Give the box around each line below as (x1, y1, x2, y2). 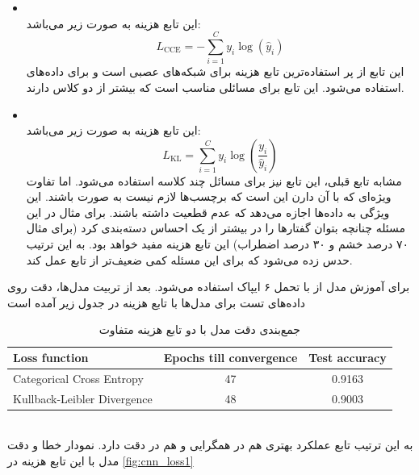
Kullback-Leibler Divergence (13, 390, 153, 406)
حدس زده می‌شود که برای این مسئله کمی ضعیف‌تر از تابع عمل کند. (26, 251, 353, 268)
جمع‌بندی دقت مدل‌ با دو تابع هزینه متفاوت (98, 321, 301, 338)
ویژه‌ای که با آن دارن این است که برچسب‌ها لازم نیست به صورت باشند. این (26, 188, 392, 205)
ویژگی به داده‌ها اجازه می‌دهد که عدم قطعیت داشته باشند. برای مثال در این (26, 203, 390, 220)
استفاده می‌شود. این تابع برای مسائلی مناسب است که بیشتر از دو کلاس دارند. (26, 78, 404, 95)
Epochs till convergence (163, 349, 298, 366)
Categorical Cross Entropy (13, 369, 144, 386)
